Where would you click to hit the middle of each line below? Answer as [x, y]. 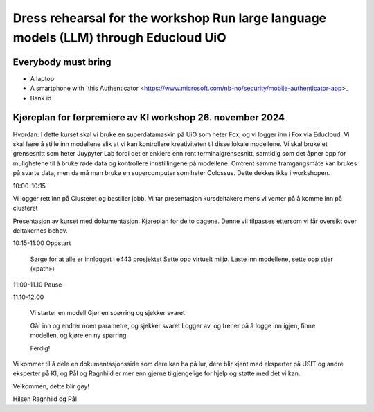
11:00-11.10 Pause [37, 285]
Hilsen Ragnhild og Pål [45, 399]
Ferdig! [40, 348]
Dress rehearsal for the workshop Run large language [170, 18]
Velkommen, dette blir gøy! [51, 386]
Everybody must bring [62, 62]
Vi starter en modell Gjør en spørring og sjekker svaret [108, 313]
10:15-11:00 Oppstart [42, 243]
